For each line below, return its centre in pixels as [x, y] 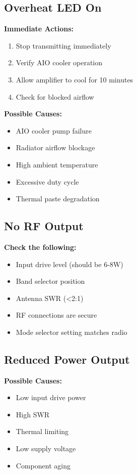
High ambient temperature [57, 164]
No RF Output [44, 226]
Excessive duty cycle [47, 181]
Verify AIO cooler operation [59, 62]
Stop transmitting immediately [63, 45]
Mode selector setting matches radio [72, 332]
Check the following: [40, 247]
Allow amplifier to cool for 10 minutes [75, 79]
